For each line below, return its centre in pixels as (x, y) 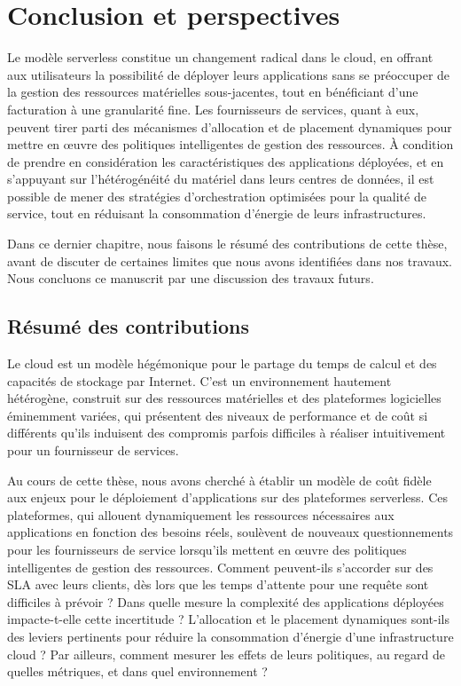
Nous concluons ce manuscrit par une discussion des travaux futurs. (191, 278)
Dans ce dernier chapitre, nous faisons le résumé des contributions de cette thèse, (227, 244)
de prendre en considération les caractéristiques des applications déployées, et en (226, 161)
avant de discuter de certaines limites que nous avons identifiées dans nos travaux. (230, 260)
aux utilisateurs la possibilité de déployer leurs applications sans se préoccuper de (229, 74)
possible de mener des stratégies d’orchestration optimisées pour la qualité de (217, 196)
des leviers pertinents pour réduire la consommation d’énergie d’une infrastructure (230, 636)
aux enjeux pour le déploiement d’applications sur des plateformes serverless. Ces (228, 497)
